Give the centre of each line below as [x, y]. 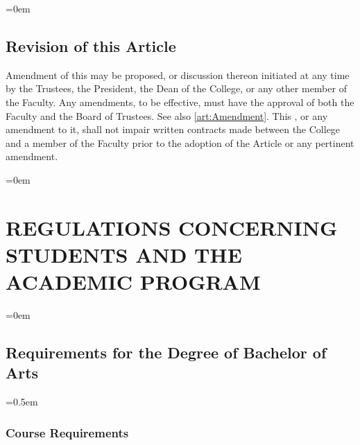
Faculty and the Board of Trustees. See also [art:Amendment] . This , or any [167, 115]
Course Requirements [67, 432]
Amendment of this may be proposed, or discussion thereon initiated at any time [178, 75]
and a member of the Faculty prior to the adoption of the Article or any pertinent [180, 142]
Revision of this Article [91, 45]
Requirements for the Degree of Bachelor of [166, 352]
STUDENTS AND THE [124, 254]
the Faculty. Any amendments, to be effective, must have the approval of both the [180, 102]
